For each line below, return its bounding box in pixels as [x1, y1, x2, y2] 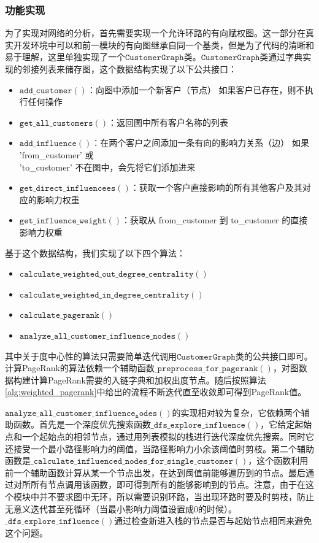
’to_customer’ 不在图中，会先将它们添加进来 [19, 160, 196, 173]
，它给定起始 [260, 418, 312, 431]
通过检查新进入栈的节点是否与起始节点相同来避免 [114, 514, 312, 527]
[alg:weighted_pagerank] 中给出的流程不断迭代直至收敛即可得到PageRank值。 [5, 385, 307, 398]
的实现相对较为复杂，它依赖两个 [172, 406, 301, 418]
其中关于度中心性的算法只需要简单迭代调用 [5, 349, 177, 362]
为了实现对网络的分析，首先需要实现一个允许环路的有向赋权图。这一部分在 [5, 26, 306, 39]
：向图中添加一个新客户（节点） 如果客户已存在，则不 [86, 83, 305, 96]
